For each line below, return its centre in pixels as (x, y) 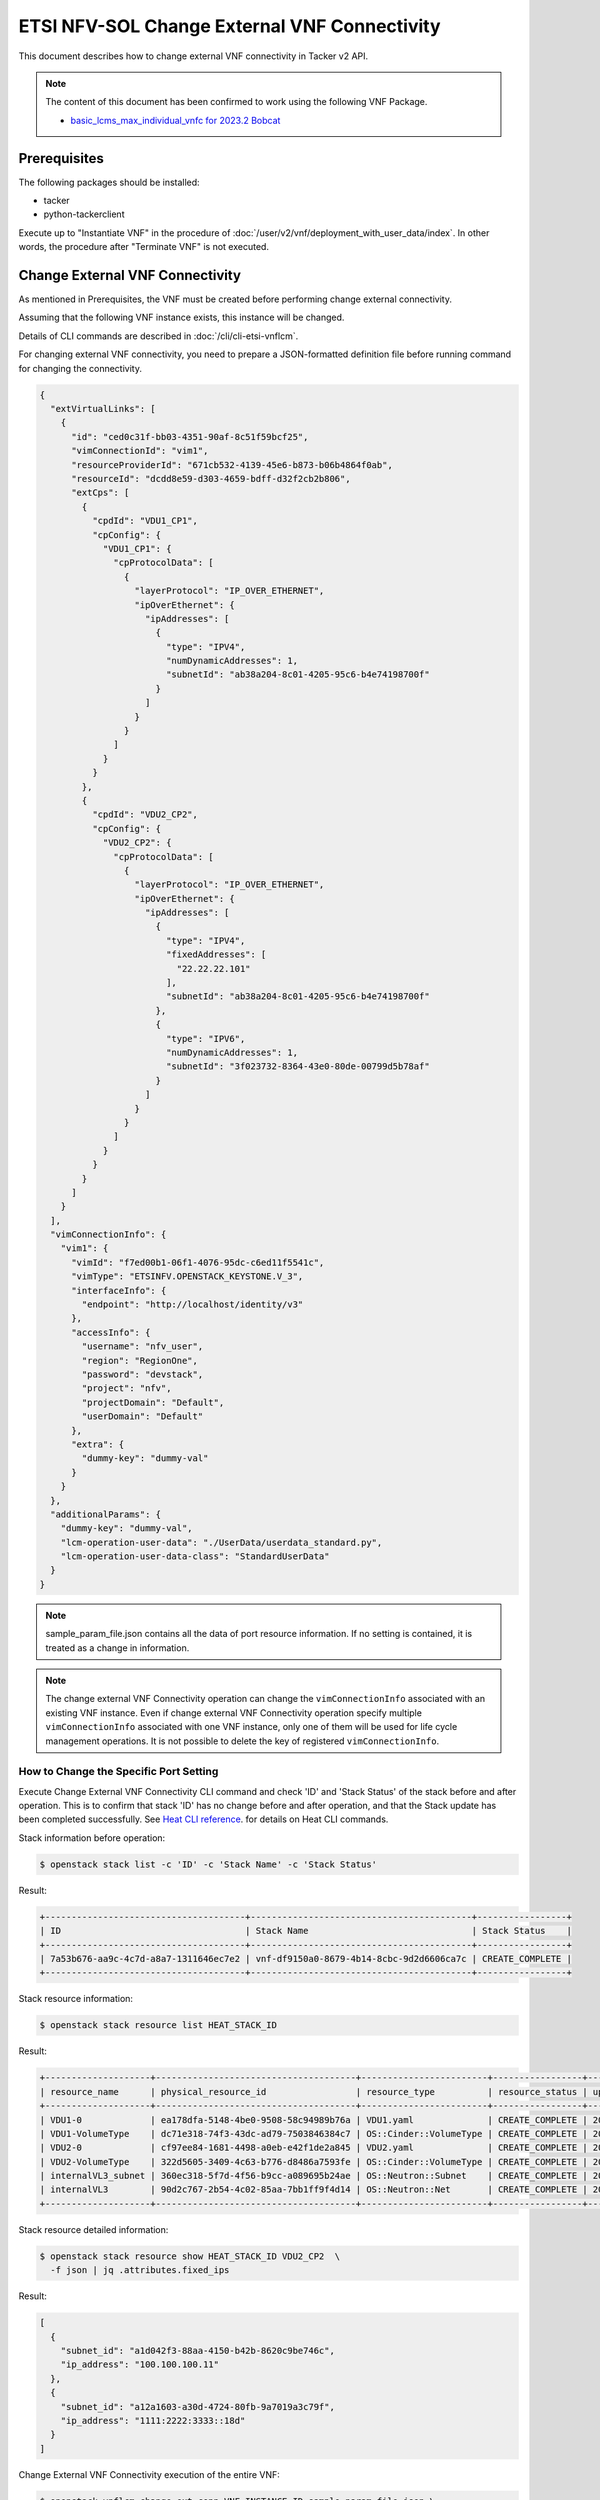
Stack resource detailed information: (93, 2229)
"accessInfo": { (111, 1332)
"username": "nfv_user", (142, 1346)
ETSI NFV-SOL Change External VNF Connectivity (229, 26)
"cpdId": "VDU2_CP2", (145, 814)
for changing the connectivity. (80, 368)
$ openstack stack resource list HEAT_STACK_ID (158, 2025)
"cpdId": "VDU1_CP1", (145, 521)
